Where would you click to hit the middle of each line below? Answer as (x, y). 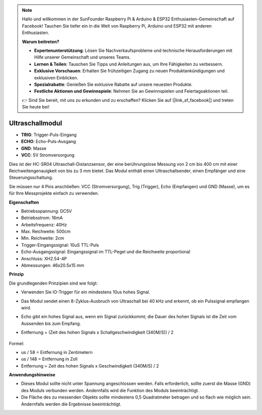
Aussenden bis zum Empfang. (51, 323)
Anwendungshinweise (32, 375)
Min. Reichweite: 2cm (43, 238)
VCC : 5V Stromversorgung (48, 155)
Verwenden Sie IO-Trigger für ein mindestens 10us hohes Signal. (86, 292)
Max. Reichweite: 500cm (46, 231)
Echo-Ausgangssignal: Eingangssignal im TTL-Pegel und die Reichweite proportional (106, 252)
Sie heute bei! (36, 107)
